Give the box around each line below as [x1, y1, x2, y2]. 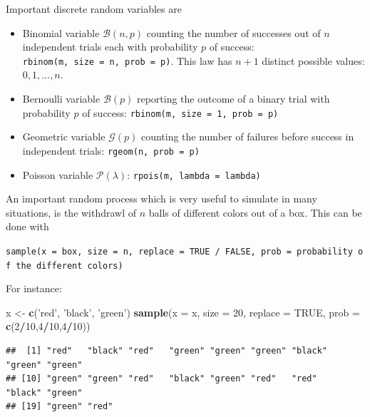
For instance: [6, 281, 62, 296]
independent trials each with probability [22, 39, 198, 54]
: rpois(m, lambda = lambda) [127, 167, 261, 182]
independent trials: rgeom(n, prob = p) [22, 143, 200, 158]
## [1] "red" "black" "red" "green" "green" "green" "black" [6, 346, 328, 356]
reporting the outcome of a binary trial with [136, 91, 330, 106]
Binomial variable [22, 25, 100, 40]
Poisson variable [22, 167, 93, 182]
